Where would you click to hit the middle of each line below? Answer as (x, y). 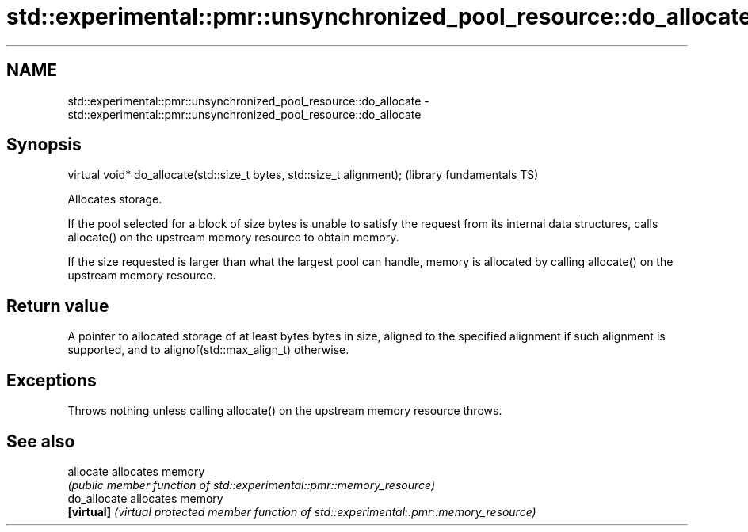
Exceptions (52, 380)
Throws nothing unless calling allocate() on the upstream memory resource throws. (285, 411)
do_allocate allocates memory (145, 498)
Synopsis (44, 145)
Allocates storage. (115, 199)
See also (41, 441)
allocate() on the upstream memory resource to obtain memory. (233, 237)
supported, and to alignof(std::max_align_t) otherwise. (208, 350)
